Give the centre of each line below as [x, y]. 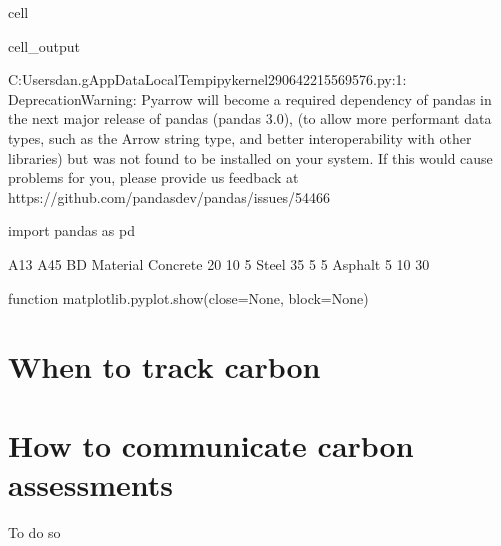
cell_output [44, 45]
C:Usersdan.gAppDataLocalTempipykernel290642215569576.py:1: [207, 79]
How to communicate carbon [211, 444]
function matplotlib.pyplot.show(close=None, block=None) [188, 297]
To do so [34, 531]
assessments [91, 483]
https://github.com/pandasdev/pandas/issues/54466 [169, 196]
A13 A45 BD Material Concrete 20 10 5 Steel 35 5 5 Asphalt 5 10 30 [219, 263]
